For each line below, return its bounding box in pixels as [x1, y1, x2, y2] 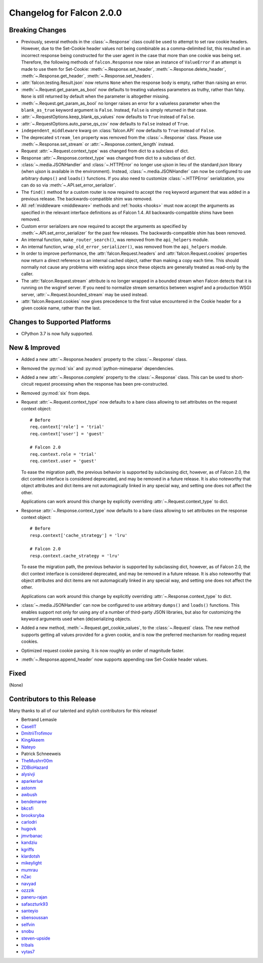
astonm [21, 785, 37, 791]
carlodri [21, 819, 37, 825]
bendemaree [21, 799, 47, 804]
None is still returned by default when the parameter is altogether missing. [21, 93, 170, 100]
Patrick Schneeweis [21, 751, 61, 757]
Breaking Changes [9, 26, 67, 34]
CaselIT [21, 723, 37, 729]
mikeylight [21, 860, 42, 866]
